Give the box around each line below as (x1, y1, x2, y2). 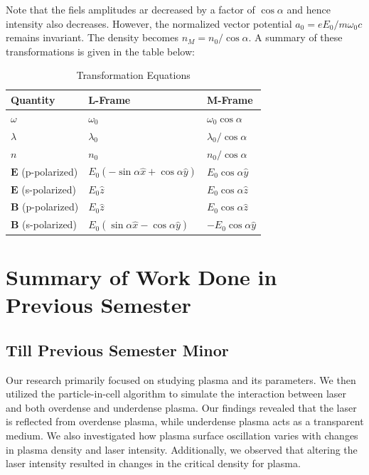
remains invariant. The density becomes (6, 30, 178, 45)
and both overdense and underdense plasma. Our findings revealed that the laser (6, 400, 357, 415)
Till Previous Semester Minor (6, 338, 229, 361)
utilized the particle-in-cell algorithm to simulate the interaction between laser (6, 386, 347, 401)
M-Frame (206, 92, 253, 107)
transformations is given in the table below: (6, 43, 195, 58)
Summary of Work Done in (6, 262, 277, 291)
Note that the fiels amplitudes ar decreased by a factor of (6, 2, 255, 16)
